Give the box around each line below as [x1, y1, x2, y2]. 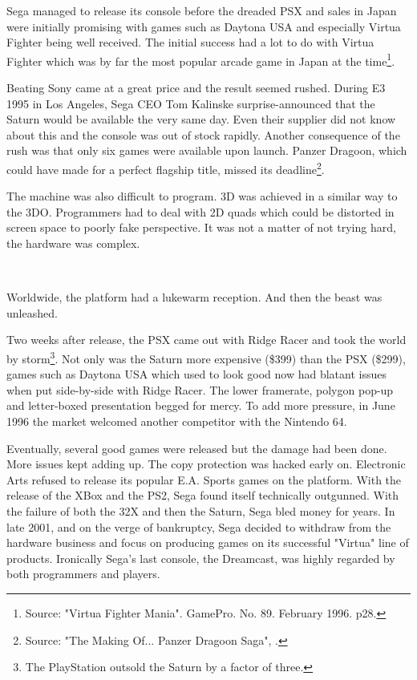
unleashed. [6, 304, 58, 321]
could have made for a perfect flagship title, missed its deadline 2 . [6, 159, 325, 177]
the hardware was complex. [6, 235, 140, 252]
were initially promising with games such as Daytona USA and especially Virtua [6, 18, 401, 34]
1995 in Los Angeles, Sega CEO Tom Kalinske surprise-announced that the [6, 95, 375, 111]
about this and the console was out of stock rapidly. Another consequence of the [6, 126, 400, 143]
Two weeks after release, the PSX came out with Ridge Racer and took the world [6, 331, 407, 348]
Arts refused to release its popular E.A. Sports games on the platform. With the [6, 471, 402, 488]
